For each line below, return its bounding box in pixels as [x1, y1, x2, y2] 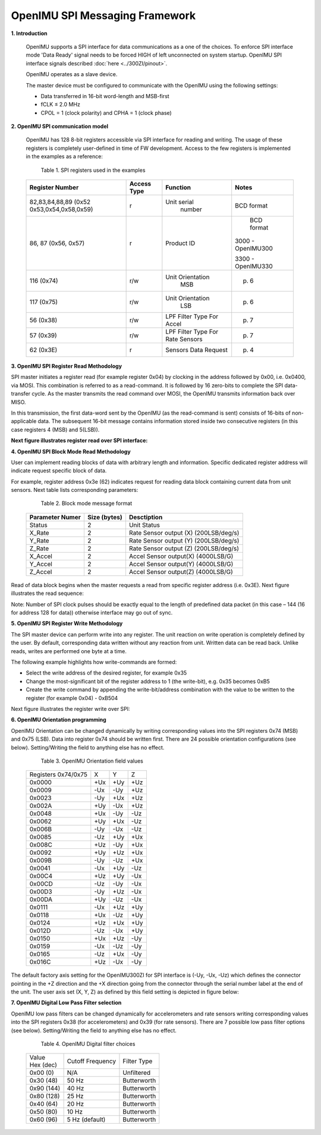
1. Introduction [11, 30, 48, 37]
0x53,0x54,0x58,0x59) [29, 205, 93, 214]
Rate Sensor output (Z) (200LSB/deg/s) [128, 544, 239, 553]
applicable [11, 418, 37, 425]
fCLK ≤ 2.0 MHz [40, 101, 80, 108]
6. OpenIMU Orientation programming [11, 716, 106, 723]
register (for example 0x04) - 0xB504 [26, 694, 118, 701]
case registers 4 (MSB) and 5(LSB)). [11, 426, 100, 433]
